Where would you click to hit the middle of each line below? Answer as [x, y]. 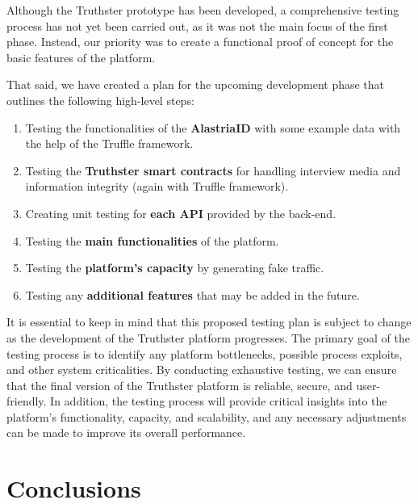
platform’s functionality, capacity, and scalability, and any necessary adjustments [207, 416]
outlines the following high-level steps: [100, 100]
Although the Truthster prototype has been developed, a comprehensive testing [203, 10]
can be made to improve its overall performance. [126, 433]
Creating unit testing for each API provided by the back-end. [181, 213]
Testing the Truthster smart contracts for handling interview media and [213, 170]
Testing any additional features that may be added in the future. [192, 294]
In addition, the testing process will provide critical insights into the [219, 401]
